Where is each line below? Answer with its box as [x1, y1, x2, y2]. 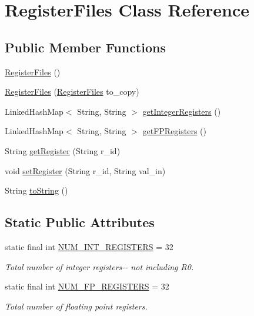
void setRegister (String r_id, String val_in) [5, 164, 166, 177]
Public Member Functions [5, 38, 166, 56]
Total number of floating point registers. [5, 300, 148, 312]
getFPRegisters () [142, 125, 207, 137]
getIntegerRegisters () [142, 105, 221, 117]
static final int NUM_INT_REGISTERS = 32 [5, 240, 173, 252]
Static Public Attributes [5, 213, 155, 231]
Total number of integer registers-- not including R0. [5, 260, 194, 272]
